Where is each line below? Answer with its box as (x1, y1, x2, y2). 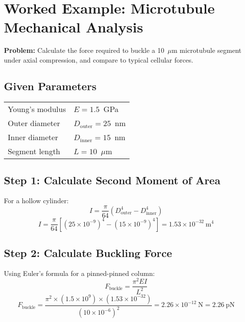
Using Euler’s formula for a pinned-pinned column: (4, 268, 155, 278)
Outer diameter (8, 117, 60, 129)
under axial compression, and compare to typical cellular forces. (4, 54, 194, 64)
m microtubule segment (171, 45, 242, 55)
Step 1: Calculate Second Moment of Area (4, 173, 221, 188)
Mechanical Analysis (4, 17, 143, 37)
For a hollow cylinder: (4, 195, 69, 205)
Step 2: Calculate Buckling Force (4, 245, 172, 260)
